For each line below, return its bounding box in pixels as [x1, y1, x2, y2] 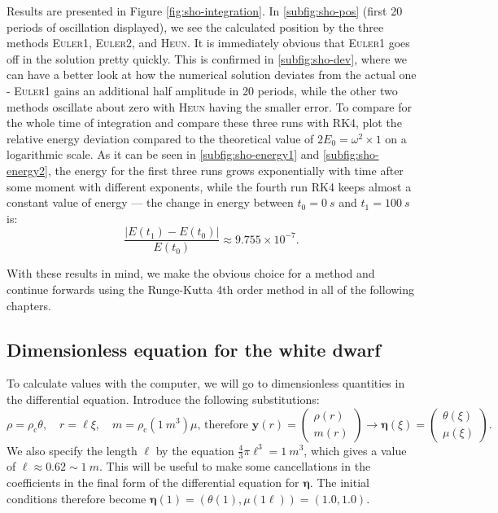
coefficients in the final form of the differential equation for [7, 473, 299, 490]
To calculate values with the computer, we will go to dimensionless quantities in [7, 375, 405, 392]
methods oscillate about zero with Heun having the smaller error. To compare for [7, 98, 412, 115]
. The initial [309, 473, 369, 490]
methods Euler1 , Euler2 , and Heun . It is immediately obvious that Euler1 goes [7, 34, 410, 51]
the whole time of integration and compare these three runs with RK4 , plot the [7, 114, 402, 131]
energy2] [7, 161, 48, 178]
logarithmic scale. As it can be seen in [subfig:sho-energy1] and [7, 146, 320, 163]
